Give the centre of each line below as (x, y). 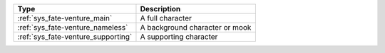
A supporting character (179, 37)
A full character (166, 18)
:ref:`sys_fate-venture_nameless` (73, 27)
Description (160, 9)
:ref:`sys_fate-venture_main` (65, 18)
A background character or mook (196, 27)
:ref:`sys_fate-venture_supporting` (75, 37)
